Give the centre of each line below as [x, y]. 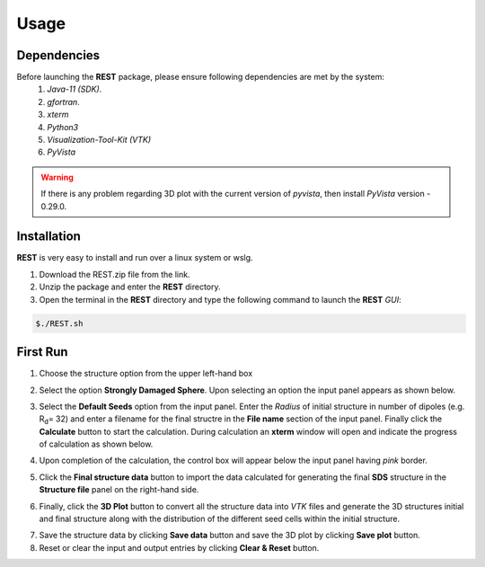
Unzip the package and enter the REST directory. [130, 287]
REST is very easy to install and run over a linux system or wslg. [135, 258]
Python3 [63, 127]
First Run [42, 352]
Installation [48, 237]
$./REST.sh [59, 323]
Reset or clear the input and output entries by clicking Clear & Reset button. [179, 547]
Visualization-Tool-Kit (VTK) [99, 140]
